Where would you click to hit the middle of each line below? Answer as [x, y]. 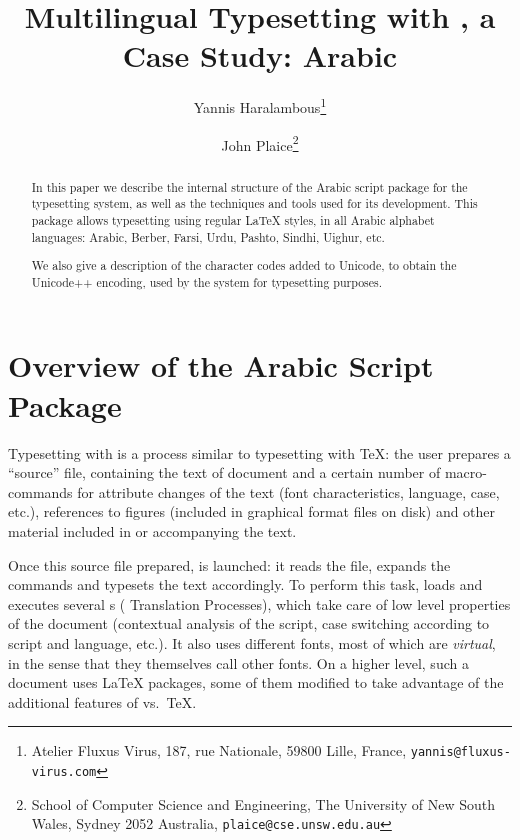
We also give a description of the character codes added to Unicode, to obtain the [244, 265]
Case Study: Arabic [260, 55]
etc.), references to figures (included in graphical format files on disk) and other [252, 511]
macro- [465, 472]
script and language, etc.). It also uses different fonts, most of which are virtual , [252, 642]
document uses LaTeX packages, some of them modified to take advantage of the [256, 682]
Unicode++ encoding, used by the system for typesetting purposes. [207, 281]
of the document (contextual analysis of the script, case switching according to [249, 623]
